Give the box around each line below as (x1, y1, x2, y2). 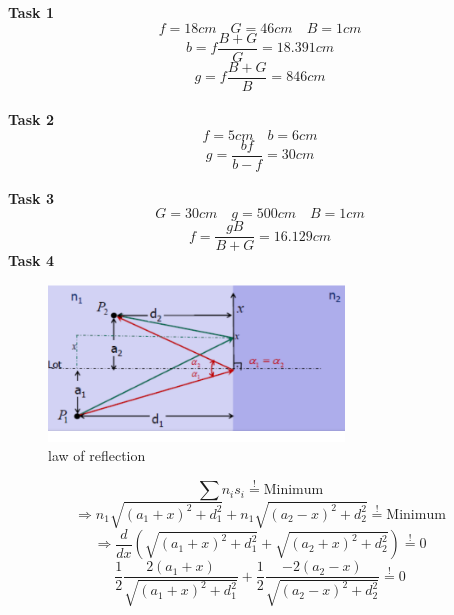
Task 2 (8, 109, 54, 130)
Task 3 (8, 187, 54, 208)
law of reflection (48, 445, 146, 466)
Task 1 (8, 2, 54, 22)
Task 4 (8, 250, 54, 271)
